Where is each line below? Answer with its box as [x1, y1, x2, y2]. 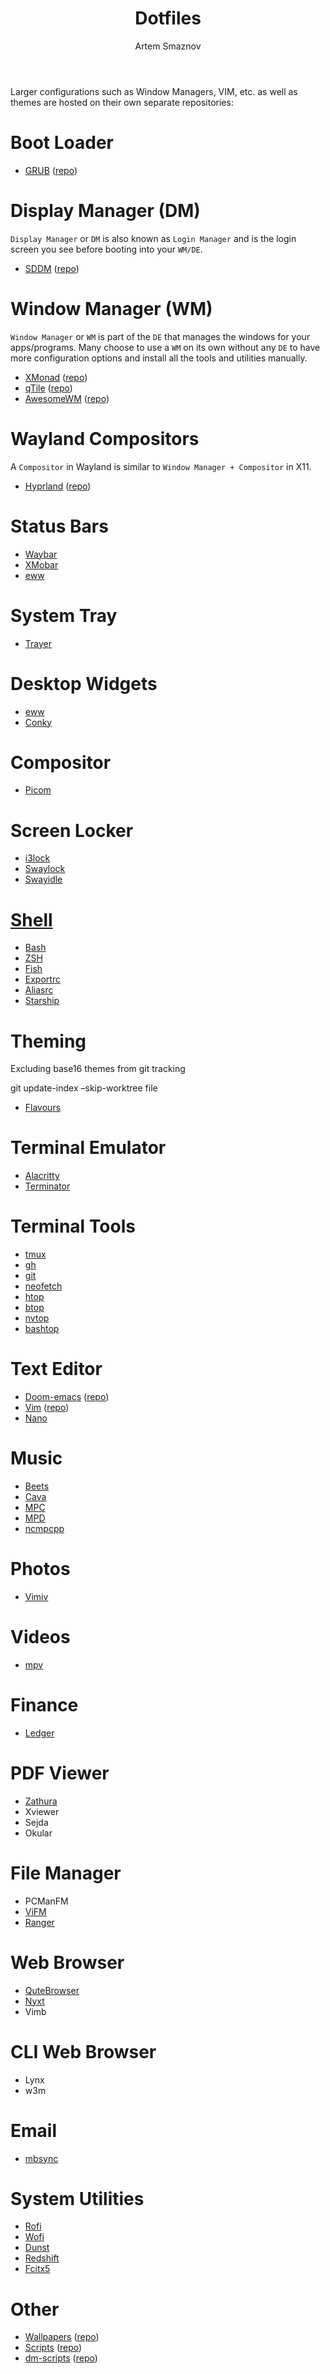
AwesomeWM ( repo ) [24, 392, 110, 404]
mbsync [24, 2152, 59, 2164]
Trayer [24, 637, 52, 649]
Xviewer [24, 1805, 60, 1817]
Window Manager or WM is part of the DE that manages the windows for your [10, 330, 311, 342]
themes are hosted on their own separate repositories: [10, 96, 234, 108]
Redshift [24, 2252, 60, 2264]
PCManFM [24, 1895, 69, 1907]
